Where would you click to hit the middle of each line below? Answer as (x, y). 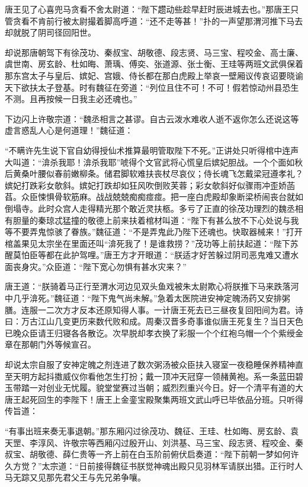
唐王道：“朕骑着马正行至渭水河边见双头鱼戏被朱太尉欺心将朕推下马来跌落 (148, 286)
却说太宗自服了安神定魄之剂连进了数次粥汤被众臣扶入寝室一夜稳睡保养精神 (150, 365)
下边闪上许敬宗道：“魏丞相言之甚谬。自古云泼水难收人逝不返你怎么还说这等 (152, 118)
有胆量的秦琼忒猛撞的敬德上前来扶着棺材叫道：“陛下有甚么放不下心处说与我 (152, 220)
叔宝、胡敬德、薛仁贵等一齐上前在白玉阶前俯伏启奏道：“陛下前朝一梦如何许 (152, 454)
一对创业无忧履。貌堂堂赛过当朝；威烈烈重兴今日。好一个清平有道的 (162, 388)
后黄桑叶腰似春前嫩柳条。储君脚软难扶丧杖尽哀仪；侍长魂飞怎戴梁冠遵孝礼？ (154, 174)
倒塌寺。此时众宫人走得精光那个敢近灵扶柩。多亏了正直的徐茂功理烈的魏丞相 (154, 208)
